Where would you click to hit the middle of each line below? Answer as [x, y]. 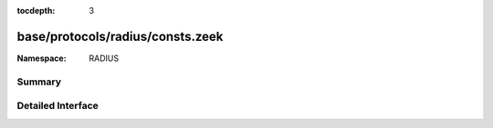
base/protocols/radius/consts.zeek [120, 36]
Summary [39, 82]
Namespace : [42, 58]
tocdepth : [36, 10]
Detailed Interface [58, 106]
